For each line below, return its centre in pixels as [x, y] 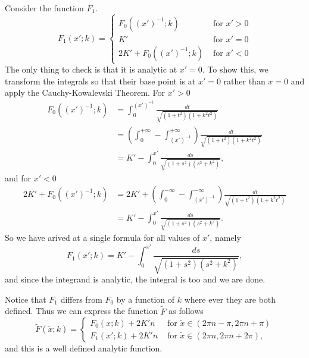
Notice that [26, 299]
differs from [81, 299]
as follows [186, 311]
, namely [225, 238]
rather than [244, 81]
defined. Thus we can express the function [81, 311]
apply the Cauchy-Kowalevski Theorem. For [85, 92]
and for [18, 178]
